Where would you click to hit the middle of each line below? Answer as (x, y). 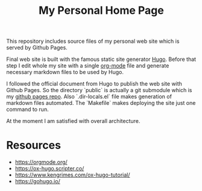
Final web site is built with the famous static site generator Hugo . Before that (101, 59)
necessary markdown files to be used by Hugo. (65, 72)
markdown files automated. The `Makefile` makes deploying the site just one (101, 103)
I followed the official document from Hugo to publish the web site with (94, 84)
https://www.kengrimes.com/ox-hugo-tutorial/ (73, 175)
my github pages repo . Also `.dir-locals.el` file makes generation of (89, 96)
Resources (34, 146)
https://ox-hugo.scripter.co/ (49, 169)
